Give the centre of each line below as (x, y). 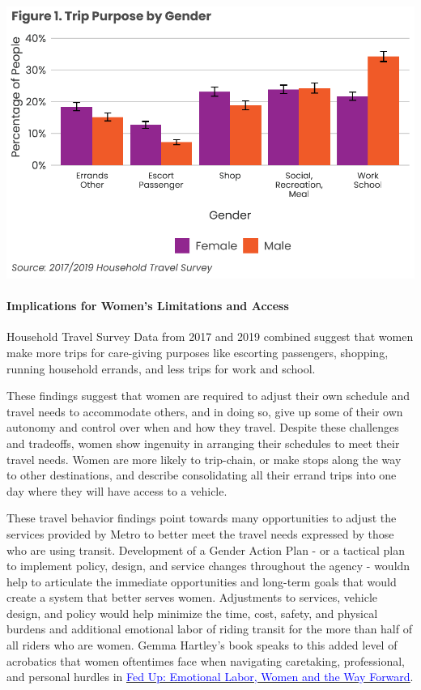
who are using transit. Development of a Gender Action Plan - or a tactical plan (206, 549)
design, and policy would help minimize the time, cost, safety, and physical (192, 613)
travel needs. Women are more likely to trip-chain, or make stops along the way (204, 459)
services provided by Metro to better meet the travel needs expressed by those (200, 533)
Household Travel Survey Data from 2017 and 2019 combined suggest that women (210, 336)
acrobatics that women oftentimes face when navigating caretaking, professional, (206, 660)
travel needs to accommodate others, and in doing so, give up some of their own (205, 411)
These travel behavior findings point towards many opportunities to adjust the (202, 518)
